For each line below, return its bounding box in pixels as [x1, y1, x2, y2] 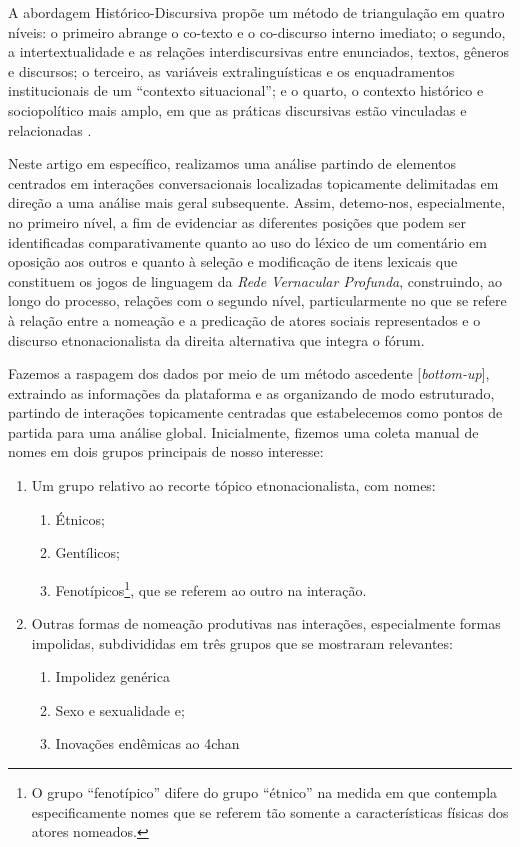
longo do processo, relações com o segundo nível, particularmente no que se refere [8, 290, 507, 311]
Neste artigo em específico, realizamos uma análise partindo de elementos [8, 153, 457, 174]
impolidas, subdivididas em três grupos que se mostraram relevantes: [31, 632, 453, 653]
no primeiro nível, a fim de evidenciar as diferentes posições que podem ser [8, 211, 466, 232]
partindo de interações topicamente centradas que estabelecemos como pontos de [8, 402, 503, 423]
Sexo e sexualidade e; [55, 699, 185, 720]
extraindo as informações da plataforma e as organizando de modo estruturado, [8, 382, 495, 403]
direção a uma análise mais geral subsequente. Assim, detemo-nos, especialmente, [8, 192, 506, 213]
